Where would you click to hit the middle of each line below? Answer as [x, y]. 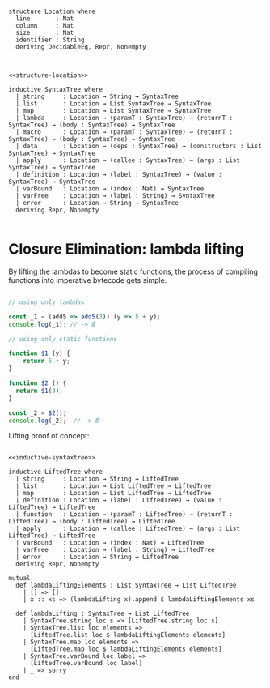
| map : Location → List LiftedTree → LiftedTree [114, 494]
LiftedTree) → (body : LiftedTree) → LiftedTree [92, 522]
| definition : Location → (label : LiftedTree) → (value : [119, 500]
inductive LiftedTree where [56, 472]
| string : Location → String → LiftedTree [97, 479]
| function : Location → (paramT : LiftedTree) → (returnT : [124, 515]
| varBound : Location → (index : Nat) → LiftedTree [110, 543]
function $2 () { [38, 383]
